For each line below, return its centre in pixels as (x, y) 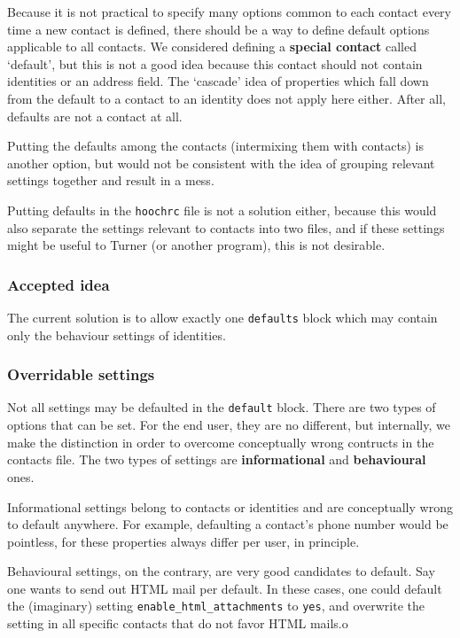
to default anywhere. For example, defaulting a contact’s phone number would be (228, 524)
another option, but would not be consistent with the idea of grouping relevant (221, 163)
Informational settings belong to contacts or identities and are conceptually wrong (230, 506)
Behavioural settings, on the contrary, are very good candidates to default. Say (221, 571)
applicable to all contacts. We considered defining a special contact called (212, 47)
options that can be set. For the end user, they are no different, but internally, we (229, 425)
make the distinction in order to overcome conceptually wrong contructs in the (221, 442)
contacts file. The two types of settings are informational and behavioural (217, 459)
